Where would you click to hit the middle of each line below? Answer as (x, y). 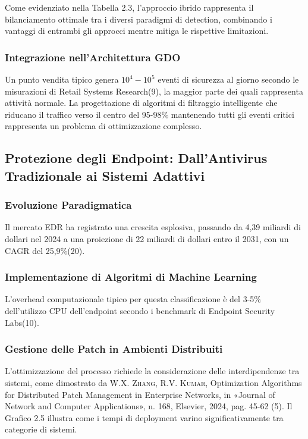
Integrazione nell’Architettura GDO (93, 57)
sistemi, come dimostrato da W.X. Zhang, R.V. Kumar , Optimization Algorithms (153, 382)
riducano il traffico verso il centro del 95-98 (83, 114)
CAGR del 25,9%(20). (45, 250)
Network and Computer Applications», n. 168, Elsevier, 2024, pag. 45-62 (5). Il (149, 406)
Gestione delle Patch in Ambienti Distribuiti (114, 349)
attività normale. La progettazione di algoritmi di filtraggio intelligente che (141, 103)
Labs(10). (22, 322)
